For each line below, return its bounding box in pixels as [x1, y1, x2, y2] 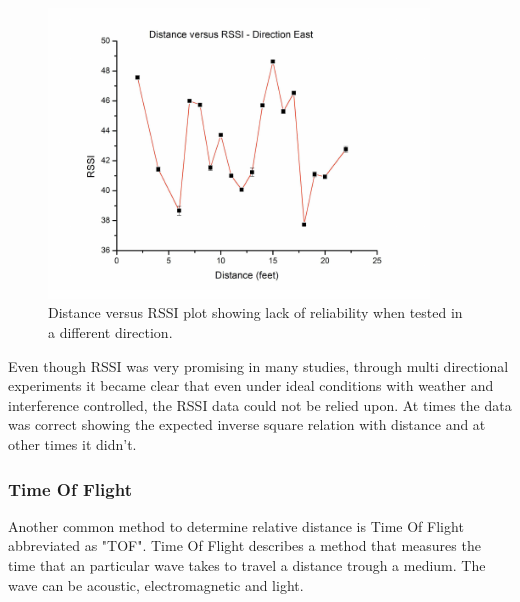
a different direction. [48, 322, 173, 343]
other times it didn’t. [8, 434, 137, 454]
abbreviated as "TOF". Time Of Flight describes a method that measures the [8, 535, 481, 556]
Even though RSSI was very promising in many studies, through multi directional [8, 355, 509, 376]
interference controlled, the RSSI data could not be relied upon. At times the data [8, 394, 512, 415]
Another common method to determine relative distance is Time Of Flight [8, 515, 464, 536]
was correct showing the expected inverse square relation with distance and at [8, 414, 486, 435]
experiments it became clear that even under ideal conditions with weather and [8, 375, 494, 396]
